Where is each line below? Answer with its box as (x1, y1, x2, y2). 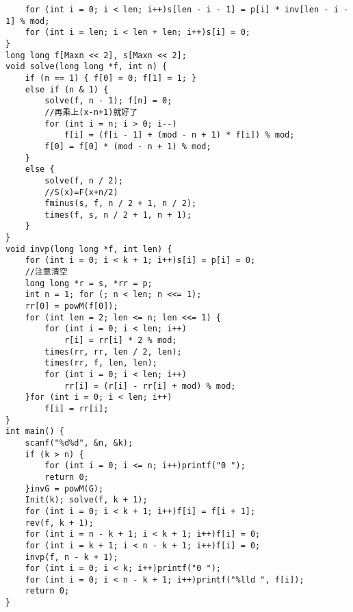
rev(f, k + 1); (25, 518, 94, 528)
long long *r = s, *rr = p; (25, 278, 153, 288)
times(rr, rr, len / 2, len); (44, 346, 182, 357)
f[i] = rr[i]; (44, 403, 109, 413)
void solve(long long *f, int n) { (5, 62, 168, 72)
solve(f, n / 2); (44, 175, 123, 186)
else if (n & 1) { (25, 84, 109, 94)
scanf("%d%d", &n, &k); (25, 437, 133, 448)
